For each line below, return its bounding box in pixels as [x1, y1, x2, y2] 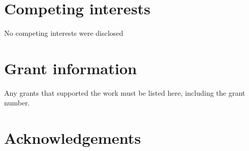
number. [4, 97, 30, 108]
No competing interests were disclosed [4, 28, 124, 38]
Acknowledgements [4, 127, 141, 148]
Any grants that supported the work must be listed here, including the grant [4, 87, 245, 98]
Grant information [4, 57, 137, 78]
